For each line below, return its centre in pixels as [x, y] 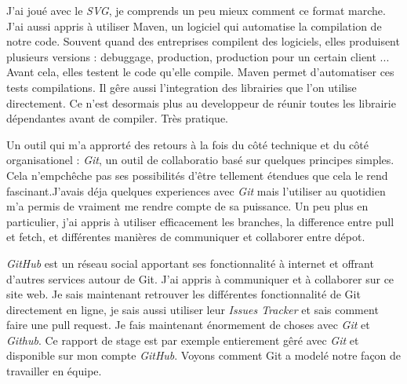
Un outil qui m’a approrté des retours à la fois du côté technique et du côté [187, 144]
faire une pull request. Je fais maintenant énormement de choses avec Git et [188, 325]
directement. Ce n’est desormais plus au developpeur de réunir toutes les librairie [201, 102]
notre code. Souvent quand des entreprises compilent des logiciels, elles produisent [203, 41]
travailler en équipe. [54, 371]
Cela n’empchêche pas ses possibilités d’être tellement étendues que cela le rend [197, 175]
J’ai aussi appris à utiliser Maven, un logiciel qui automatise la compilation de [194, 26]
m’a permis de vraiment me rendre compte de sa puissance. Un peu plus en [187, 206]
